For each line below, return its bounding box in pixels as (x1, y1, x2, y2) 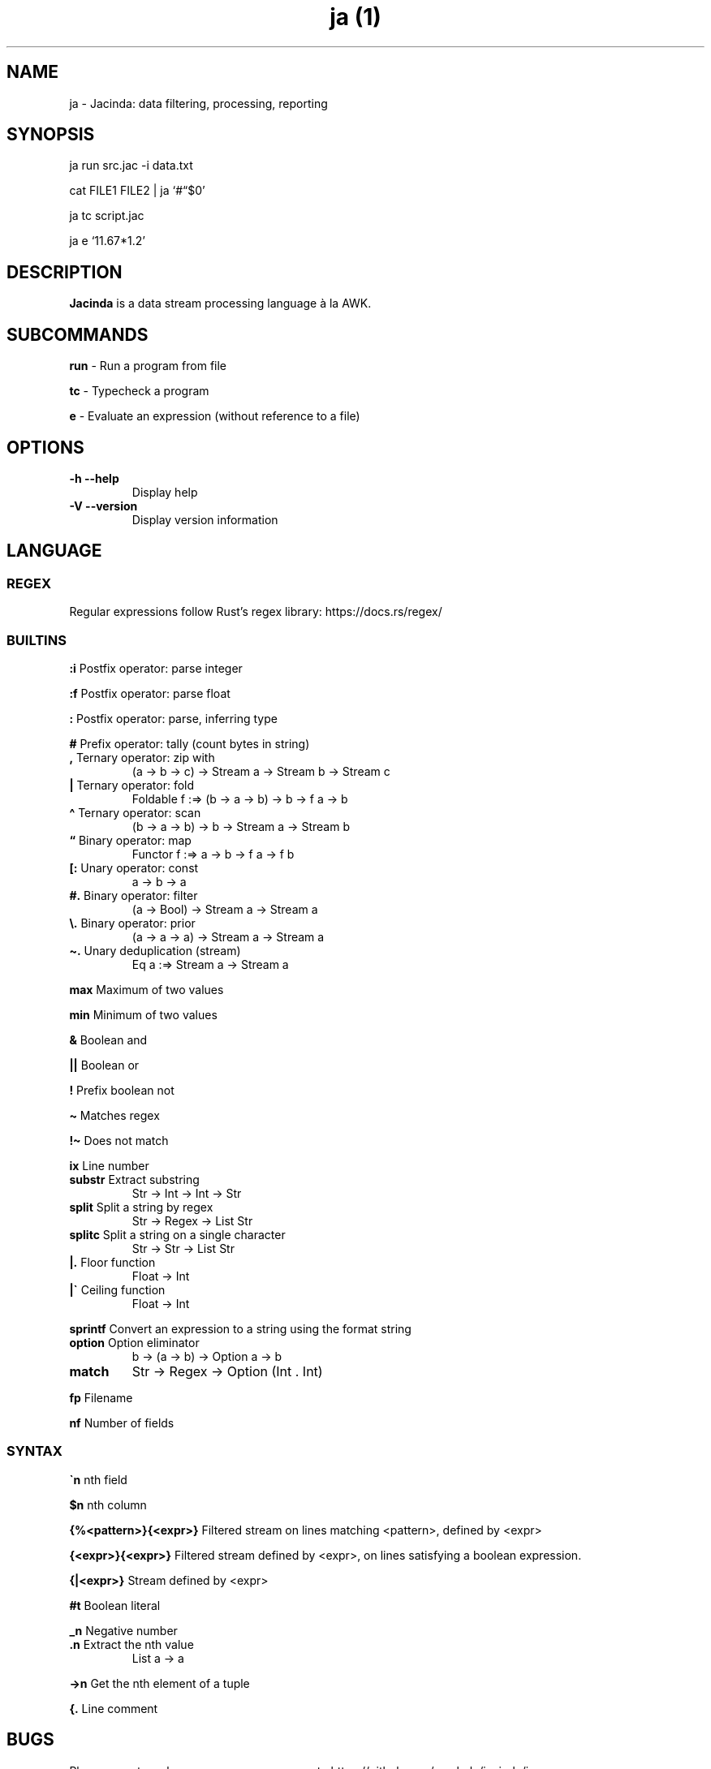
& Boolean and (69, 1032, 148, 1047)
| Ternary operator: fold (69, 777, 195, 792)
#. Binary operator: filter (69, 888, 198, 902)
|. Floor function (69, 1255, 156, 1269)
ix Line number (69, 1158, 149, 1173)
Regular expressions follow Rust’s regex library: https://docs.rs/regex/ (69, 605, 442, 619)
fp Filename (69, 1390, 133, 1405)
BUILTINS (6, 631, 67, 648)
